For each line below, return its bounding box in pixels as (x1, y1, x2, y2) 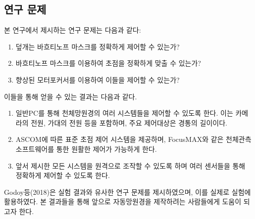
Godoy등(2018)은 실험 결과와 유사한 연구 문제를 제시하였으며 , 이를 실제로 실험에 (4, 186, 251, 197)
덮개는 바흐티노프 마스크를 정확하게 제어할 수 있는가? (15, 41, 180, 51)
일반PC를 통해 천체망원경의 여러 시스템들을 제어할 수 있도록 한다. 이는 (15, 108, 233, 118)
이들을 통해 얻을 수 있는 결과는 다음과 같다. (4, 91, 137, 101)
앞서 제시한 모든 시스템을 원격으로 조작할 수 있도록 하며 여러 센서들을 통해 (15, 160, 246, 171)
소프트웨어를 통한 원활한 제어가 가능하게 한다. (15, 143, 157, 154)
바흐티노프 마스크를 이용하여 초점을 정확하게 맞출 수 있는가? (15, 58, 201, 68)
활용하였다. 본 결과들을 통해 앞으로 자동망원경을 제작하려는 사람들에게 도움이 (4, 196, 242, 207)
